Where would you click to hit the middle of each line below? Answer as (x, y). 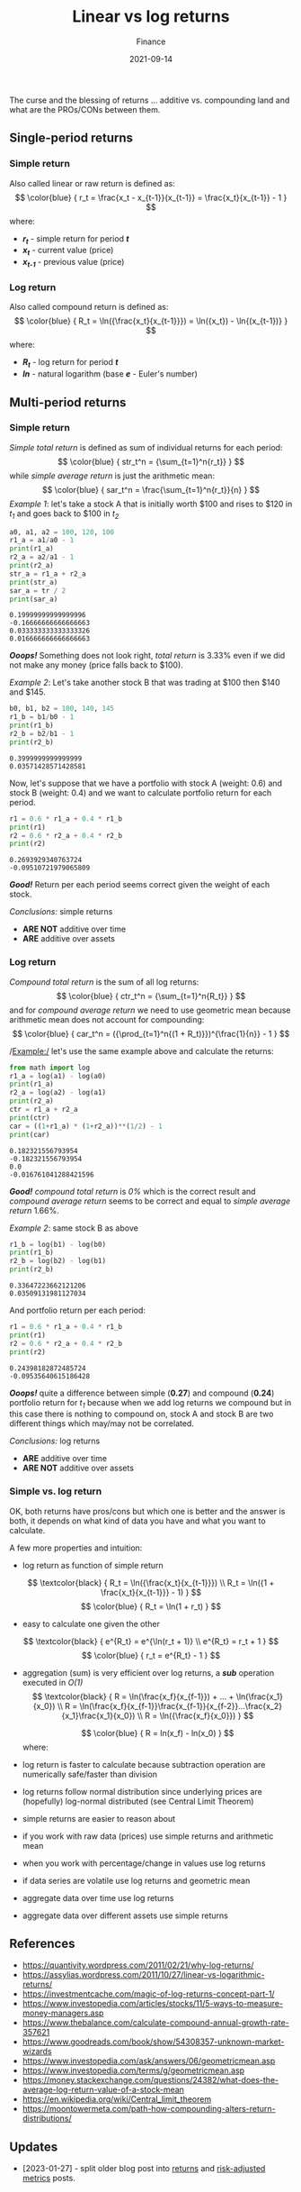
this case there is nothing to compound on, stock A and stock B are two (142, 1414)
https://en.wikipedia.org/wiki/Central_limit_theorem (117, 2099)
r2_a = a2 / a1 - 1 (42, 557)
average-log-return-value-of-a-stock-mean (103, 2090)
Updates (34, 2147)
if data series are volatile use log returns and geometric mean (136, 1880)
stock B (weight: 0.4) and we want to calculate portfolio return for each (141, 792)
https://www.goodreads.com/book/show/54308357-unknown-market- (153, 2042)
